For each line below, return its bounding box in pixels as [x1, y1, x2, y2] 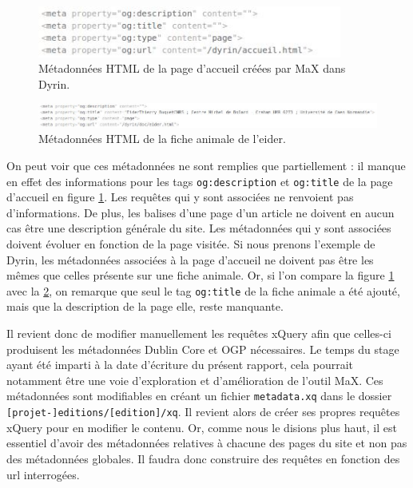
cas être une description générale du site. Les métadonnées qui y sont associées [6, 220, 391, 236]
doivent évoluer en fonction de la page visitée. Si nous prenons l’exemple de [6, 236, 375, 252]
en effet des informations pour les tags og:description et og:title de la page [6, 173, 393, 189]
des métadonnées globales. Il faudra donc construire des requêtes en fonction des [6, 450, 400, 466]
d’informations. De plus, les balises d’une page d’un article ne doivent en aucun [6, 204, 395, 220]
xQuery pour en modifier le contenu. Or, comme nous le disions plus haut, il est [6, 419, 397, 435]
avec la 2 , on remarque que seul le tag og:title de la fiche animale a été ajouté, [6, 282, 400, 299]
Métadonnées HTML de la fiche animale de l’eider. [38, 130, 286, 147]
